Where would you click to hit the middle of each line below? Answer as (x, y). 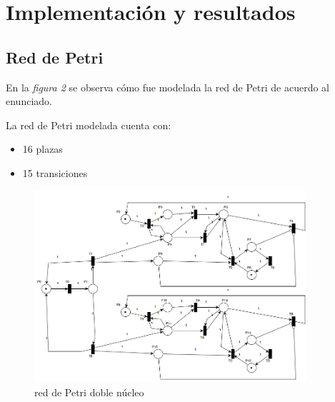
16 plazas (42, 149)
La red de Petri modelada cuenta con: (89, 125)
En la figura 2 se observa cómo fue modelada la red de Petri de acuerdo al (168, 87)
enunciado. (29, 101)
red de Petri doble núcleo (89, 392)
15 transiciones (55, 172)
